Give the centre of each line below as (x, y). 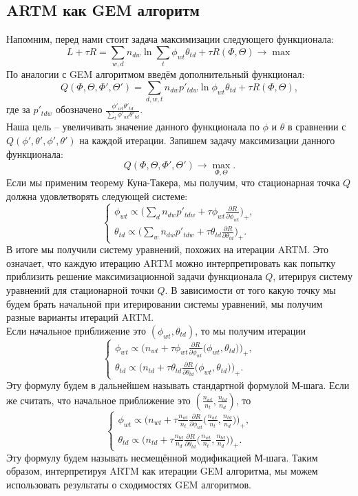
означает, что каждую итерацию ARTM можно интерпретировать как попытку (171, 262)
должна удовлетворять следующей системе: (97, 196)
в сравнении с (317, 127)
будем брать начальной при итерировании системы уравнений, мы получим (165, 303)
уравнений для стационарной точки (80, 289)
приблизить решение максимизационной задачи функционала (134, 276)
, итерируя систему (313, 276)
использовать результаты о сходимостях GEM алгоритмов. (129, 484)
